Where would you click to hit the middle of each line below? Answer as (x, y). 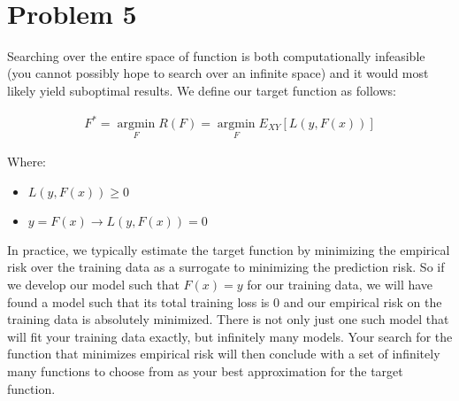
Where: (27, 162)
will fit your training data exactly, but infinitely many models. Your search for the (230, 336)
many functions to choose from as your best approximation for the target (205, 371)
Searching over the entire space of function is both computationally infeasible (216, 55)
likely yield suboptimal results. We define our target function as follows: (202, 90)
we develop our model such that (93, 285)
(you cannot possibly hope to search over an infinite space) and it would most (218, 73)
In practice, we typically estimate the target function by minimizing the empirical (229, 249)
